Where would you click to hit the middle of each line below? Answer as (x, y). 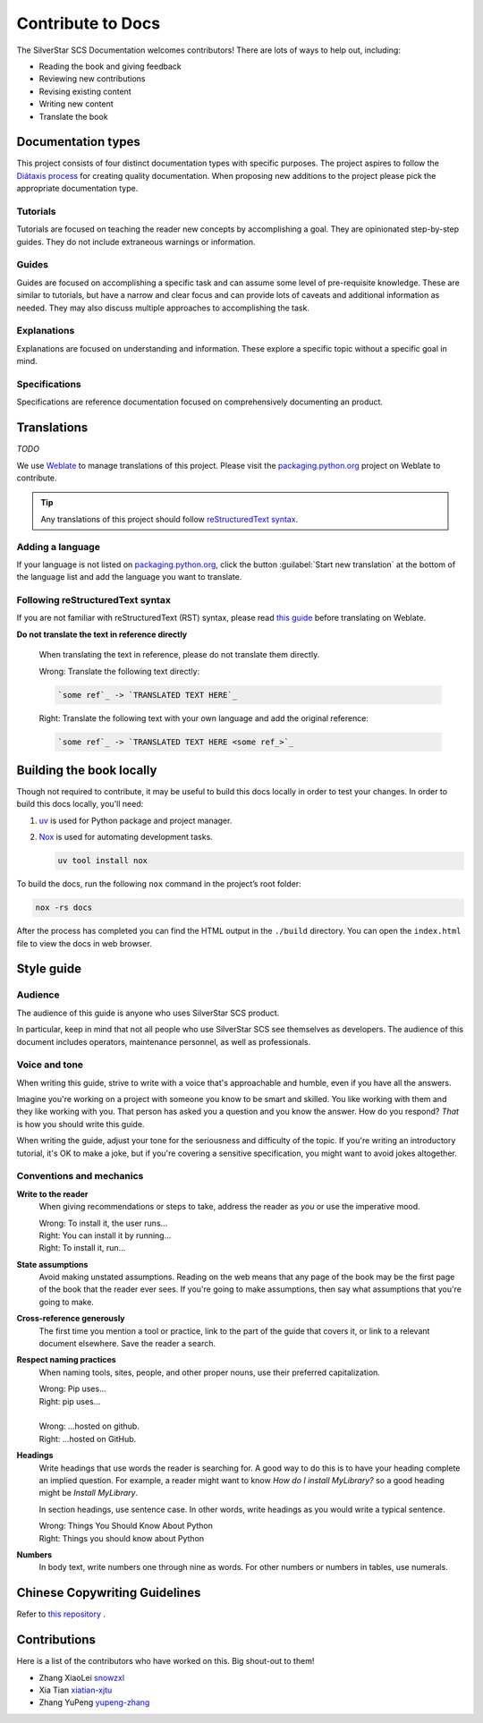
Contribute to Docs (89, 23)
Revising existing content (85, 91)
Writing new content (76, 104)
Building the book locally (87, 770)
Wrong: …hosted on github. (89, 1426)
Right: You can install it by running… (105, 1235)
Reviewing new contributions (92, 79)
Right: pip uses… (70, 1401)
